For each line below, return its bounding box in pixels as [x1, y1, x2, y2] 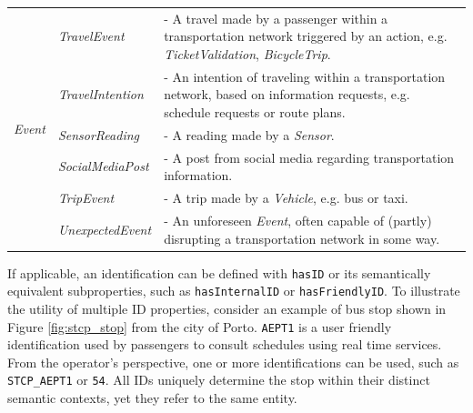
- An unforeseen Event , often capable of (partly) [164, 210, 432, 229]
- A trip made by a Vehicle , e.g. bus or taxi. [164, 188, 408, 207]
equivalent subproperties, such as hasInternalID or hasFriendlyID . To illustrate [7, 281, 460, 300]
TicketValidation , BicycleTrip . [164, 44, 331, 63]
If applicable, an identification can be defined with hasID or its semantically [7, 263, 431, 282]
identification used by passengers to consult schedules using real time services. [7, 335, 442, 354]
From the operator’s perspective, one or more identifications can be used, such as [7, 352, 459, 371]
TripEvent [57, 188, 115, 207]
